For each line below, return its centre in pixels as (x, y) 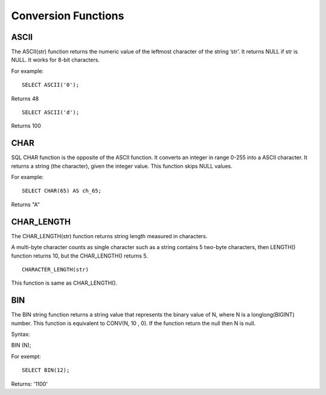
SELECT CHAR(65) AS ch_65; (62, 191)
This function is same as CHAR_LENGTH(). (64, 283)
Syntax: (21, 334)
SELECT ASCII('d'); (51, 112)
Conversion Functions (68, 16)
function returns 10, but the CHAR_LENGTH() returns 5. (79, 256)
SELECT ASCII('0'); (51, 85)
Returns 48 (25, 98)
